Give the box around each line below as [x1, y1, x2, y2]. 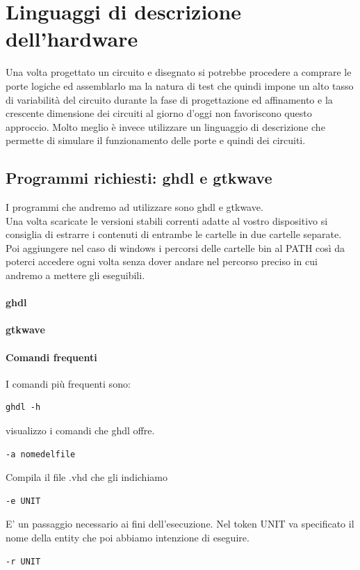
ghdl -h [6, 402, 41, 413]
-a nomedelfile [6, 449, 76, 459]
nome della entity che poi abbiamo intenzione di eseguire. [6, 530, 249, 544]
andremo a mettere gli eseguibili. [6, 268, 145, 283]
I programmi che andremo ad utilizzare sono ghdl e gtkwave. [6, 200, 263, 214]
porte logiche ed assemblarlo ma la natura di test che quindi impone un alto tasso [6, 78, 354, 93]
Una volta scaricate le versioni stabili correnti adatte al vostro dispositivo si [6, 213, 328, 228]
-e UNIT [6, 496, 41, 506]
